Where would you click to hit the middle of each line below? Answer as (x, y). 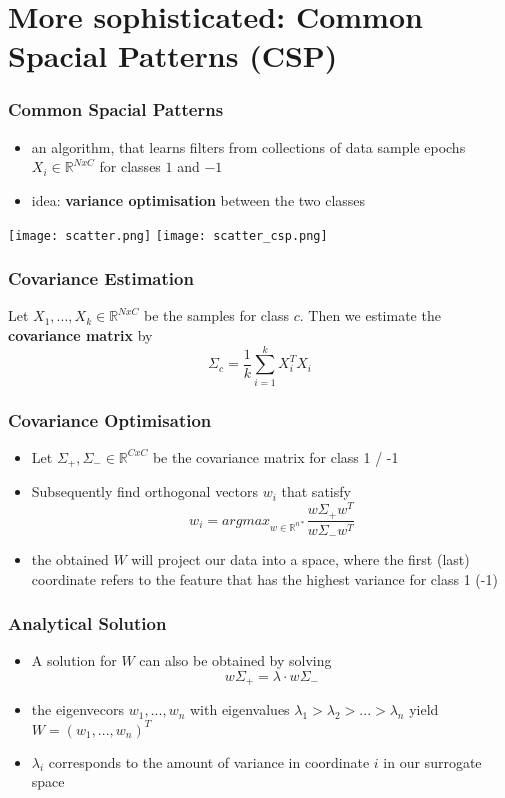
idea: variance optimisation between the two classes (198, 199)
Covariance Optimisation (110, 419)
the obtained (70, 559)
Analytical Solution (87, 623)
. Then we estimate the (370, 315)
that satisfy (316, 491)
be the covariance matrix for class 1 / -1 (275, 456)
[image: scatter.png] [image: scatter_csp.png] (168, 235)
